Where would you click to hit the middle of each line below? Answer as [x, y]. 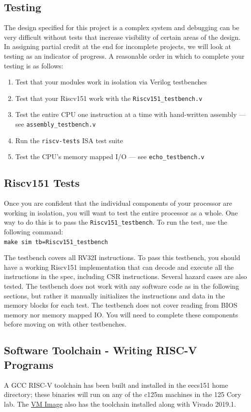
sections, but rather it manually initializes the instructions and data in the [115, 295]
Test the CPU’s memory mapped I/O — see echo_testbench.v [110, 157]
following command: [34, 232]
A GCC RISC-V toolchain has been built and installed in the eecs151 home [116, 385]
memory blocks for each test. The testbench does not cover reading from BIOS [121, 305]
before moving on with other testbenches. [65, 324]
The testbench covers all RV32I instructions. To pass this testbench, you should [122, 257]
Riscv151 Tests [42, 183]
